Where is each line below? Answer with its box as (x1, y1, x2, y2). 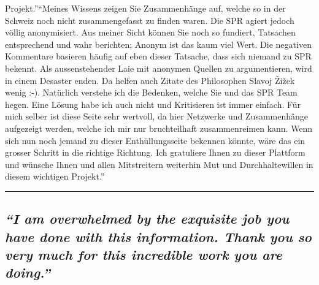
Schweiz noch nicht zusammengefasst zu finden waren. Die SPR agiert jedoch (5, 13, 294, 26)
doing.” (5, 263, 50, 282)
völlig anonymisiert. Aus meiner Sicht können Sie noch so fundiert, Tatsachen (5, 26, 296, 39)
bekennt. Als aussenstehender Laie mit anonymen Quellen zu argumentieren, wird (5, 61, 312, 74)
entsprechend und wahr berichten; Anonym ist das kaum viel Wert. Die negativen (5, 37, 312, 50)
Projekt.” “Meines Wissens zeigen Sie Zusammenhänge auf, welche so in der (5, 2, 286, 14)
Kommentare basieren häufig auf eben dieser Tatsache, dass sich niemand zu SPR (5, 50, 312, 63)
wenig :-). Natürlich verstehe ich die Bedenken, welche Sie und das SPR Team (5, 86, 298, 99)
